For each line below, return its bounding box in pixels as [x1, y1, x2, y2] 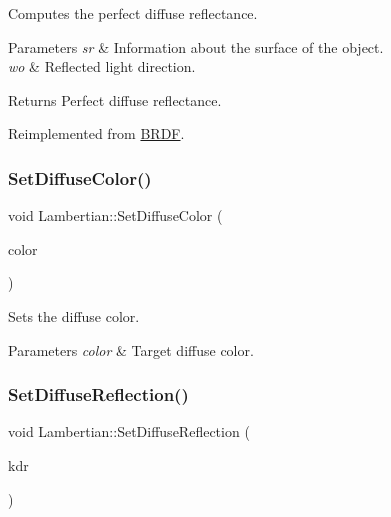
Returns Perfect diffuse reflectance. [8, 89, 222, 110]
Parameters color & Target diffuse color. [8, 339, 254, 360]
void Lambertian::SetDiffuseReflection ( [8, 421, 250, 442]
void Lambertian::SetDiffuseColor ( [8, 205, 223, 226]
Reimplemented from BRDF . [8, 123, 185, 144]
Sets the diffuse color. [8, 305, 140, 326]
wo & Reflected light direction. [8, 56, 196, 77]
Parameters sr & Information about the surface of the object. [8, 36, 384, 57]
